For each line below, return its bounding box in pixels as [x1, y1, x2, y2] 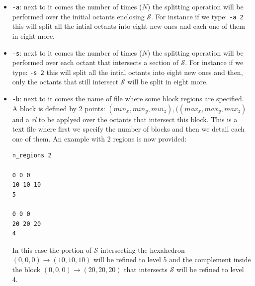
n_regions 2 [12, 152, 52, 159]
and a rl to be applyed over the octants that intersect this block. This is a [12, 114, 238, 124]
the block [12, 264, 41, 274]
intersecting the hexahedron [100, 244, 185, 255]
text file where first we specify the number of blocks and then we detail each [12, 124, 245, 134]
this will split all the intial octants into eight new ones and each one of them [12, 21, 245, 31]
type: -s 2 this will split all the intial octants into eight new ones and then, [12, 67, 243, 77]
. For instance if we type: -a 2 [151, 11, 244, 21]
